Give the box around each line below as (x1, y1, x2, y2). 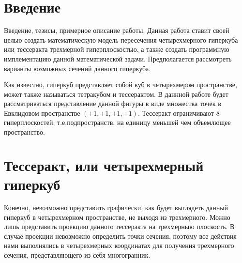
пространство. (4, 127, 45, 137)
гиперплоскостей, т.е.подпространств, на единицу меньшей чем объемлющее (4, 117, 231, 127)
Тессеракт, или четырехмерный (4, 155, 204, 175)
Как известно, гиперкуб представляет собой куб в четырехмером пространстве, (4, 79, 237, 90)
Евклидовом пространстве (4, 108, 80, 118)
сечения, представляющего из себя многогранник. (4, 249, 151, 260)
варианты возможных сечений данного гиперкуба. (4, 63, 151, 73)
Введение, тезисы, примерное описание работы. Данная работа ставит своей (4, 25, 229, 35)
